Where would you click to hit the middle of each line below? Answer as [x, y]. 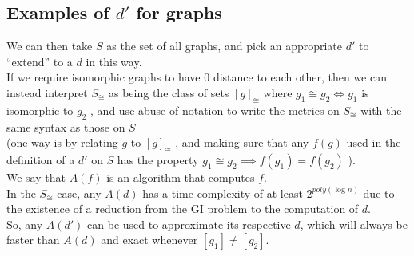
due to [379, 193]
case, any [79, 193]
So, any [25, 224]
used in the [374, 142]
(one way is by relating [62, 142]
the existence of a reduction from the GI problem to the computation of [183, 209]
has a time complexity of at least [223, 193]
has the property [158, 159]
